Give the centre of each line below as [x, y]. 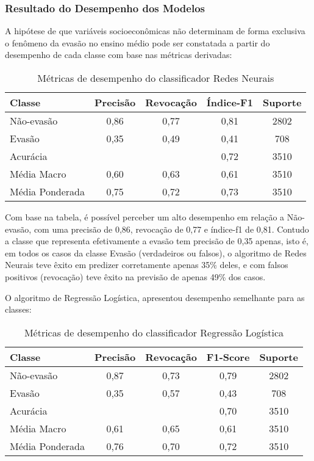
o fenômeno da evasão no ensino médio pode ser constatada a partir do [137, 42]
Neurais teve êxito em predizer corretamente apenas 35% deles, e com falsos [147, 265]
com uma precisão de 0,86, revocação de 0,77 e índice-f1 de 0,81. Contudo [171, 229]
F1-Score [228, 357]
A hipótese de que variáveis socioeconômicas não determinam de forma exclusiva [155, 31]
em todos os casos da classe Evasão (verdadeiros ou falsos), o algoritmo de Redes [156, 252]
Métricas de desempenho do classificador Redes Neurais [156, 78]
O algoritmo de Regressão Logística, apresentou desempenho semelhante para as [155, 297]
